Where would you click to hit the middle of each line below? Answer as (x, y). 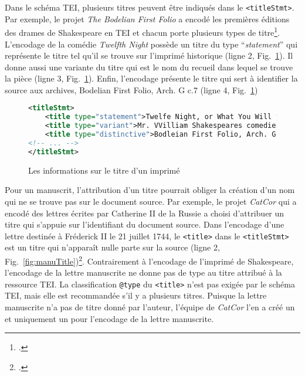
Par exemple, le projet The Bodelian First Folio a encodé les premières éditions (147, 18)
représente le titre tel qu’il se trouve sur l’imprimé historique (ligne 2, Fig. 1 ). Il (149, 55)
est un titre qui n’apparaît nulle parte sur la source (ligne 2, (112, 247)
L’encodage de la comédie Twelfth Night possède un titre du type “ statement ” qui (151, 44)
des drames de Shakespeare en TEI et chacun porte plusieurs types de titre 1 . (143, 31)
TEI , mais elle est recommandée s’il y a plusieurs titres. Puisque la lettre (136, 295)
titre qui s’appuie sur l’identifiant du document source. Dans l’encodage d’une (145, 224)
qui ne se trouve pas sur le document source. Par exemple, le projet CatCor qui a (151, 201)
